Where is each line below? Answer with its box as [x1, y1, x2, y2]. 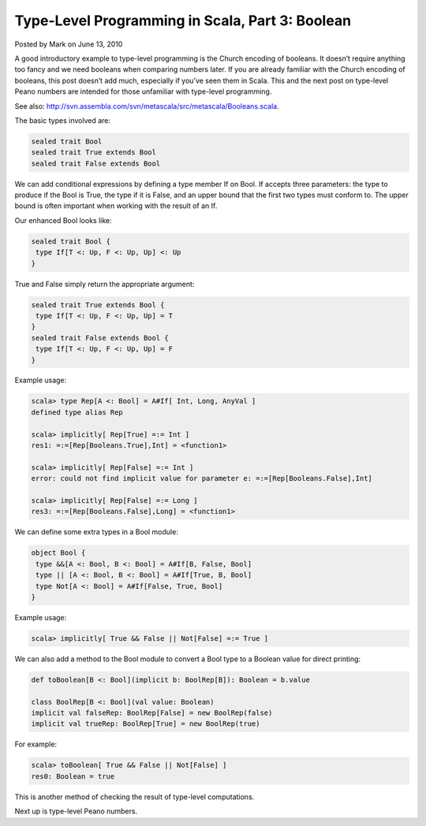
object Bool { [31, 549, 86, 557]
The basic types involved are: [14, 115, 110, 125]
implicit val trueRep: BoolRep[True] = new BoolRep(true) [31, 720, 260, 728]
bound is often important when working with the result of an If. [14, 201, 218, 210]
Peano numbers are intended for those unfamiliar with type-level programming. [14, 87, 272, 96]
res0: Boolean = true [31, 772, 115, 780]
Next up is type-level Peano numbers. [14, 806, 138, 816]
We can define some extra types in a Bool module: [14, 527, 179, 537]
